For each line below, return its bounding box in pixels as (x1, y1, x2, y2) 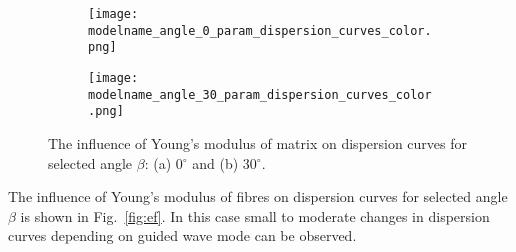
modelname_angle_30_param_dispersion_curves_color (88, 87, 432, 102)
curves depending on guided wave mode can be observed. (8, 225, 357, 246)
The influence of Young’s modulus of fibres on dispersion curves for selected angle (8, 186, 508, 207)
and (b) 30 (192, 152, 257, 173)
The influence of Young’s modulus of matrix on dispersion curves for (48, 132, 468, 153)
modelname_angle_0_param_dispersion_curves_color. (88, 23, 432, 38)
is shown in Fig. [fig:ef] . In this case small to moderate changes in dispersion (20, 205, 490, 226)
